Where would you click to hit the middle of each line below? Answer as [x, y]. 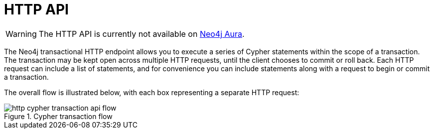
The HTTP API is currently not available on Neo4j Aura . [142, 34]
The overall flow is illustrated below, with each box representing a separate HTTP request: [152, 92]
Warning [21, 34]
